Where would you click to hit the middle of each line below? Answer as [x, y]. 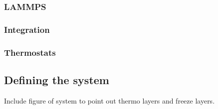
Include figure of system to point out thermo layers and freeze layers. [109, 100]
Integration [27, 29]
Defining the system [57, 79]
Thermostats [30, 52]
